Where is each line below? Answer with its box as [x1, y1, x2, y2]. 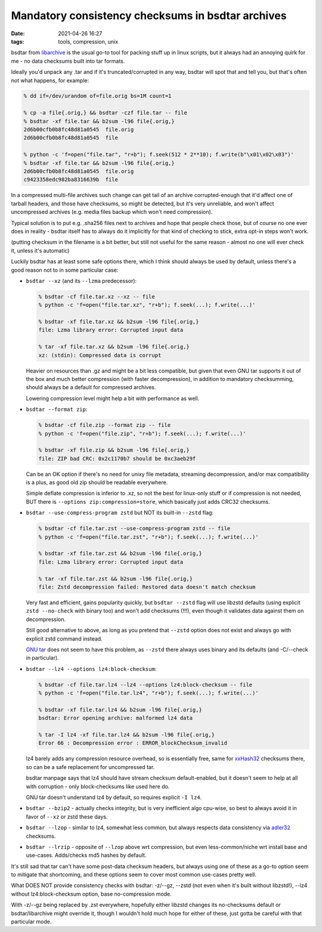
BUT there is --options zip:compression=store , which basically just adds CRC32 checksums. [26, 498, 271, 505]
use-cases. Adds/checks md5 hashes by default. [26, 851, 147, 859]
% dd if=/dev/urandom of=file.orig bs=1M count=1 [23, 93, 172, 100]
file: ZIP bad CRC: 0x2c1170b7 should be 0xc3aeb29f [38, 455, 196, 462]
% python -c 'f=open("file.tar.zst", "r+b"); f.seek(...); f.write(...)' [38, 533, 259, 540]
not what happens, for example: [11, 76, 89, 84]
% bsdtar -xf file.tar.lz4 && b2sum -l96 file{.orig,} [38, 706, 202, 713]
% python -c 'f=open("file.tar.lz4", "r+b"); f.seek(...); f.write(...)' [38, 690, 259, 697]
